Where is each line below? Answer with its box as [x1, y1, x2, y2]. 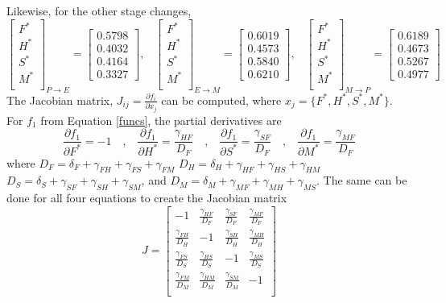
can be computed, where [161, 91, 282, 108]
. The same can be [316, 172, 407, 189]
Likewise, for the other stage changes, [6, 2, 192, 19]
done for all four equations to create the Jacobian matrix [6, 189, 287, 206]
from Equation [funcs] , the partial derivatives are [40, 111, 282, 128]
